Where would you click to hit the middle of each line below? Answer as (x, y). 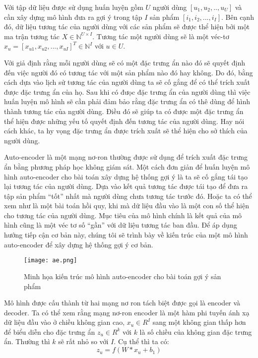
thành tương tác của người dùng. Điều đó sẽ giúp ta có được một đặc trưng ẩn (124, 111)
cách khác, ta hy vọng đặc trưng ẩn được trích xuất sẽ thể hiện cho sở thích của (126, 131)
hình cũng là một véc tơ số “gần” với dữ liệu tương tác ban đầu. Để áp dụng (121, 225)
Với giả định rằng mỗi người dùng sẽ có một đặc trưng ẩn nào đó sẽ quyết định (125, 62)
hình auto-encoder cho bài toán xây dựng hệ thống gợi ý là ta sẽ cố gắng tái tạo (126, 176)
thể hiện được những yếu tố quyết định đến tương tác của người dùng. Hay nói (124, 121)
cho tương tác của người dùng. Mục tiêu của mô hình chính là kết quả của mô (123, 215)
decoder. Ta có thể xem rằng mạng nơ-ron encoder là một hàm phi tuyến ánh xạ (127, 312)
